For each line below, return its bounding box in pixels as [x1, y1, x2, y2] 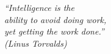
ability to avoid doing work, [4, 13, 107, 25]
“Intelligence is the [4, 1, 74, 13]
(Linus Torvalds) [4, 36, 67, 49]
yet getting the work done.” [4, 25, 104, 38]
